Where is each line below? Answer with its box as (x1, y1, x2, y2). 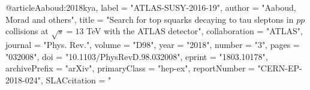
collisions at (5, 25, 49, 37)
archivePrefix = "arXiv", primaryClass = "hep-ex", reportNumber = (5, 62, 255, 74)
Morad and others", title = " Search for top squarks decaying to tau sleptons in (5, 13, 294, 25)
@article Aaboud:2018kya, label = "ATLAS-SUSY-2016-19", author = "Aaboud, (5, 1, 296, 13)
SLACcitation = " (46, 73, 112, 86)
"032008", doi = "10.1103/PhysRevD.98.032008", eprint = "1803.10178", (5, 50, 268, 62)
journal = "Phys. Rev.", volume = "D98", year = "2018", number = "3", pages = (5, 38, 300, 50)
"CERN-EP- (257, 62, 302, 74)
